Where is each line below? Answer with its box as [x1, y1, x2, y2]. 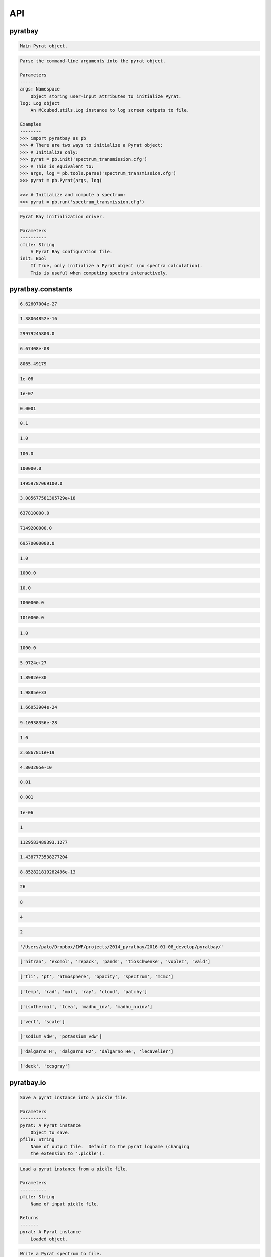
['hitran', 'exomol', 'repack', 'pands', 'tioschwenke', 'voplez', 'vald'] [20, 959, 211, 965]
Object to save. [30, 1129, 70, 1135]
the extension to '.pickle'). [30, 1151, 105, 1156]
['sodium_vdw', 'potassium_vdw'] [20, 1034, 102, 1039]
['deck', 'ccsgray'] [20, 1063, 70, 1069]
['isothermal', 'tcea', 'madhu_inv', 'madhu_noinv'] [20, 1004, 153, 1010]
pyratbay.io [9, 1078, 46, 1087]
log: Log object [20, 101, 60, 106]
